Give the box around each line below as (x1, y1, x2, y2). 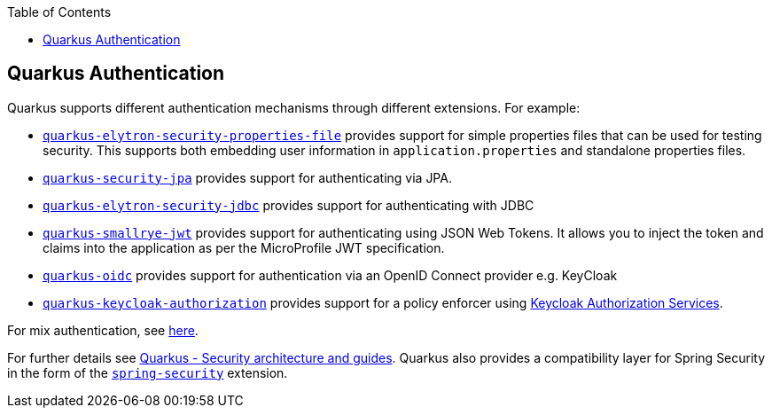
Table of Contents (7, 4, 112, 20)
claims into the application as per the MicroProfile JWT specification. (43, 239, 445, 255)
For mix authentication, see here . (7, 322, 199, 338)
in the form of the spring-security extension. (7, 364, 288, 380)
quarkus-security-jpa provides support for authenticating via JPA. (43, 169, 452, 185)
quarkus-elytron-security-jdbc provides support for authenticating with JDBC (43, 197, 534, 213)
